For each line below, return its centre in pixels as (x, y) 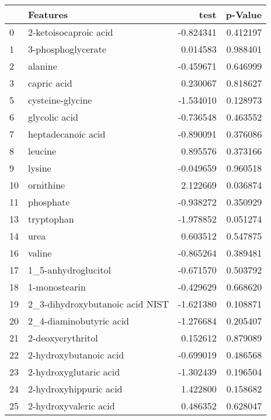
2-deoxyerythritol (63, 338)
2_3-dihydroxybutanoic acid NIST (98, 304)
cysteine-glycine (60, 100)
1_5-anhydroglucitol (70, 270)
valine (40, 253)
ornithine (47, 185)
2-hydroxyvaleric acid (72, 406)
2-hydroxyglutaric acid (74, 372)
